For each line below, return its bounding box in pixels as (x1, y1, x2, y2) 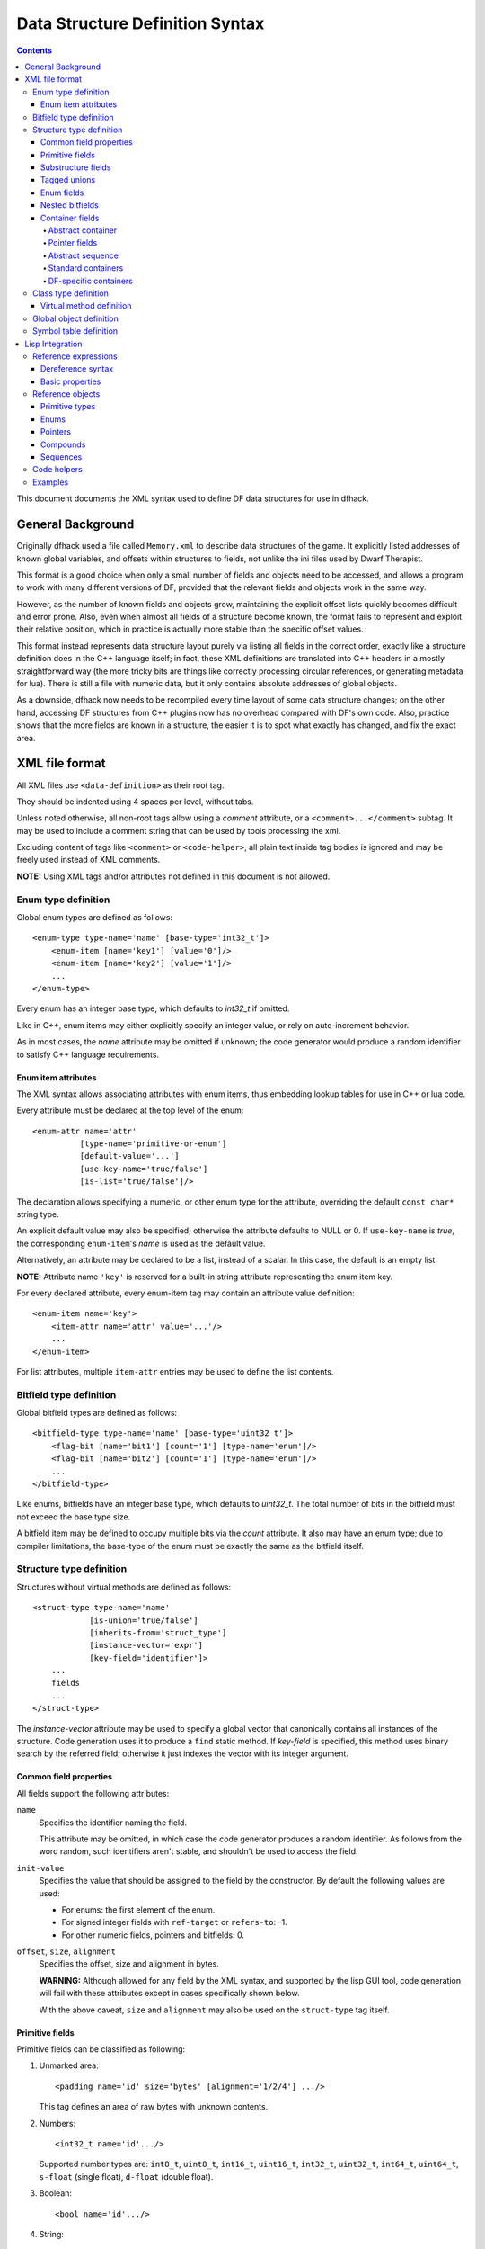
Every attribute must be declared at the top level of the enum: (16, 1105, 244, 1116)
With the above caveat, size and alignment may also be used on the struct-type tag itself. (39, 2004, 390, 2015)
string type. (16, 1209, 60, 1220)
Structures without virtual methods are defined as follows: (16, 1581, 232, 1592)
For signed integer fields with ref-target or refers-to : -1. (61, 1917, 287, 1928)
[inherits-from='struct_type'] (89, 1627, 227, 1637)
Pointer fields (48, 237, 98, 248)
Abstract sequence (48, 250, 119, 261)
